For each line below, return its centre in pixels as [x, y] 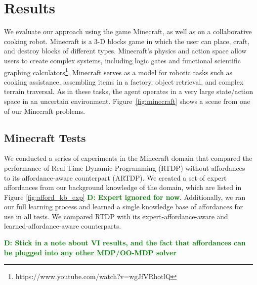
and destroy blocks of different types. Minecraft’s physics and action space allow [125, 51]
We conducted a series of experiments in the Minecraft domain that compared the [128, 158]
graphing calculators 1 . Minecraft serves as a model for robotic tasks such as [118, 71]
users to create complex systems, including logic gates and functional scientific [122, 60]
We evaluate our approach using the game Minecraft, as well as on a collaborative [128, 31]
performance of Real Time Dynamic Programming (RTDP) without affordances [125, 167]
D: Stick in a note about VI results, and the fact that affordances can [125, 243]
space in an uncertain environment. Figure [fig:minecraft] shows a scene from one [127, 101]
